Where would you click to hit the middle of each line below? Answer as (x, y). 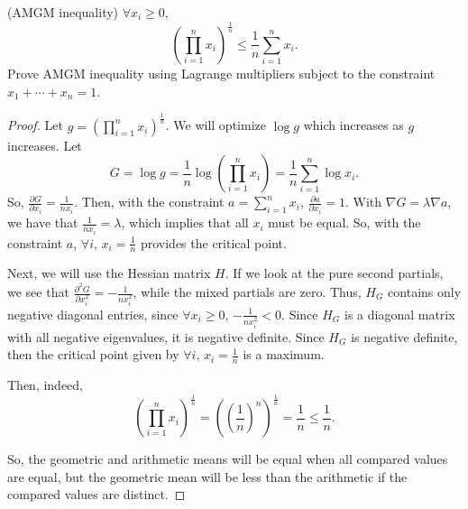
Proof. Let (35, 125)
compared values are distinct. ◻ (96, 494)
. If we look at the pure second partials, (334, 273)
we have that (43, 222)
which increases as (353, 125)
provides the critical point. (213, 242)
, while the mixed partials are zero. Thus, (247, 292)
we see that (38, 292)
